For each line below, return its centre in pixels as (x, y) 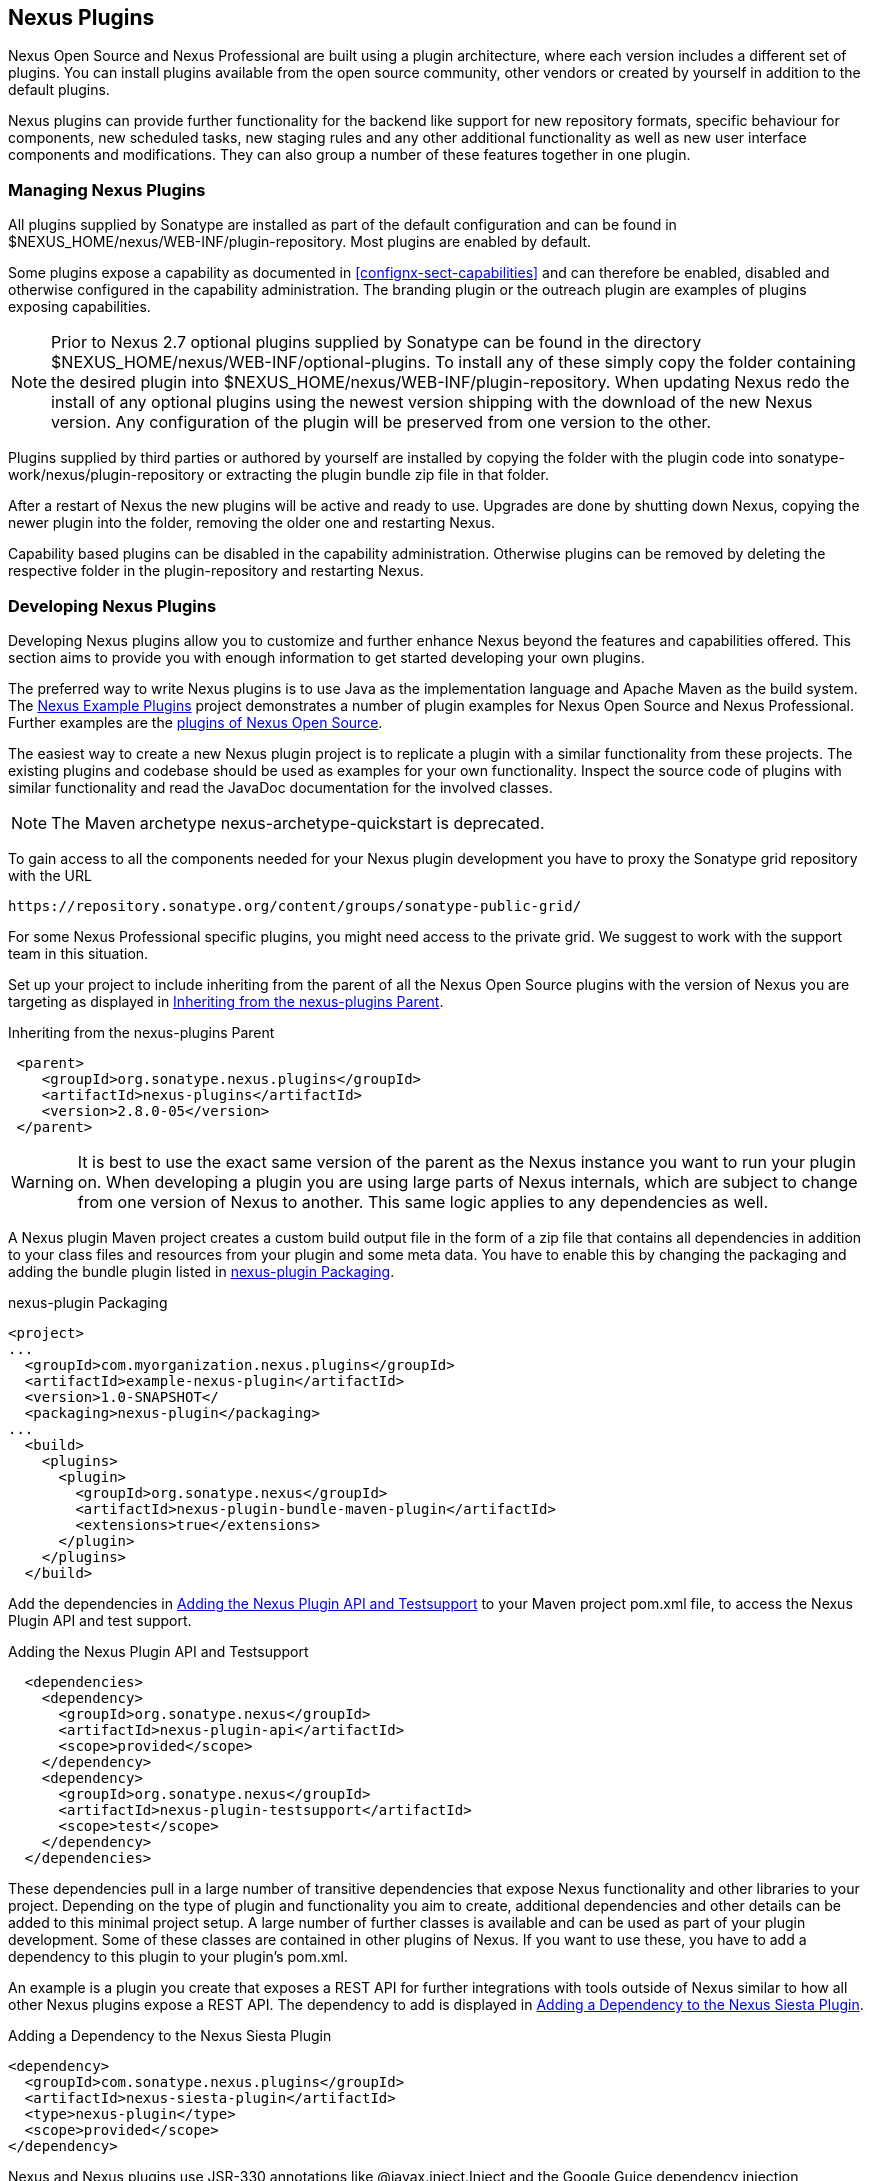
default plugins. (59, 90)
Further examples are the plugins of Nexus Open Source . (195, 722)
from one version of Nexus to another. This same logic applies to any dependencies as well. (423, 1201)
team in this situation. (78, 953)
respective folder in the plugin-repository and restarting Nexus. (216, 571)
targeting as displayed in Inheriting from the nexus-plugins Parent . (226, 1001)
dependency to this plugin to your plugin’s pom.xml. (178, 1956)
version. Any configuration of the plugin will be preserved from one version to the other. (381, 422)
